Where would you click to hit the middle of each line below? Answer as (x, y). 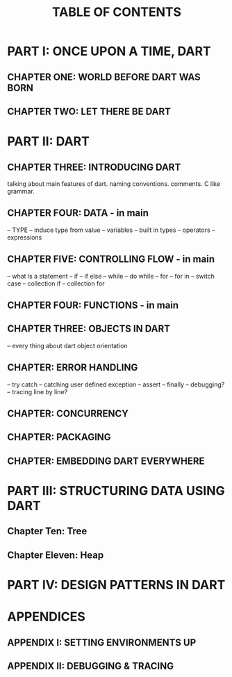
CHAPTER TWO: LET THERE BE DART (89, 111)
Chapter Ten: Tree (47, 531)
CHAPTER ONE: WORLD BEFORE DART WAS (104, 77)
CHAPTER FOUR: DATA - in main (78, 213)
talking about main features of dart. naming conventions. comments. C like (114, 184)
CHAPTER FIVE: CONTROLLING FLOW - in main (111, 259)
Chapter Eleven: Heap (56, 555)
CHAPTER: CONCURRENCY (68, 414)
